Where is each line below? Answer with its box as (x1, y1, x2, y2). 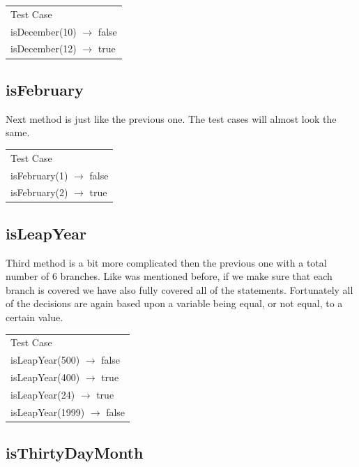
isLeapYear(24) (10, 387, 75, 401)
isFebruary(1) (10, 168, 68, 182)
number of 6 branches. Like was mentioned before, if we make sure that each (6, 269, 333, 283)
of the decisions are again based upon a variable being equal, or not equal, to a (6, 296, 343, 311)
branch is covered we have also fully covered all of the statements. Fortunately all (6, 282, 353, 297)
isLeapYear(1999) (10, 404, 85, 419)
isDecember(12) (10, 41, 77, 56)
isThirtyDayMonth (6, 442, 144, 464)
